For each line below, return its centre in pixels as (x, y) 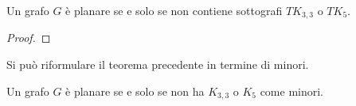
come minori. (291, 91)
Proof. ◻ (29, 38)
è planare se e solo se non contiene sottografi (174, 10)
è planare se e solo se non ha (135, 91)
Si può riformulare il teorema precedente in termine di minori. (158, 64)
